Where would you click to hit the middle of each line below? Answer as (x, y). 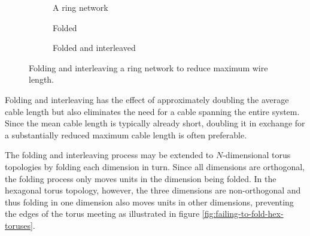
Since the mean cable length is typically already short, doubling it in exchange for (155, 123)
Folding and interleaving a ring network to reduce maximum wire (148, 67)
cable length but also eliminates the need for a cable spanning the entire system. (152, 111)
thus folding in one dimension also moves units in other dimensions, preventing (149, 202)
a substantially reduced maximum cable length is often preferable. (126, 134)
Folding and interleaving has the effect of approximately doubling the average (147, 99)
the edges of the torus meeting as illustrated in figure (102, 214)
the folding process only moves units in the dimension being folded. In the (141, 178)
